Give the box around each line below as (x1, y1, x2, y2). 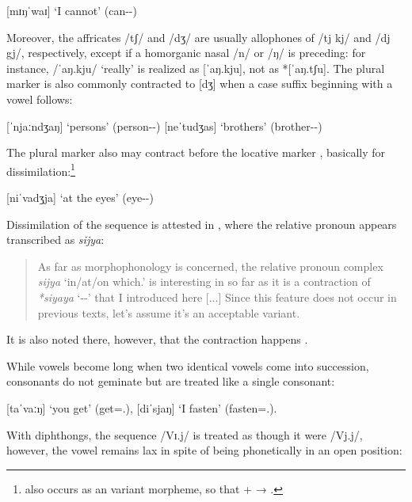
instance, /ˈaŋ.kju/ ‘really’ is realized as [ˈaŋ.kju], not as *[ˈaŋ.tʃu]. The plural (6, 59, 385, 76)
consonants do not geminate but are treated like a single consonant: (6, 373, 335, 390)
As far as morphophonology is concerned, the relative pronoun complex (37, 257, 383, 274)
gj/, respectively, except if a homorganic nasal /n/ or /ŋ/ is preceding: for (6, 44, 366, 61)
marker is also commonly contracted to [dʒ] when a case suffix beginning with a (6, 75, 393, 92)
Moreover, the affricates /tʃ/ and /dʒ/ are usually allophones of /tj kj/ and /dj (6, 29, 391, 45)
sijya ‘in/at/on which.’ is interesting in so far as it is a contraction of (37, 273, 371, 290)
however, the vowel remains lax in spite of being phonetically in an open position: (6, 442, 402, 458)
